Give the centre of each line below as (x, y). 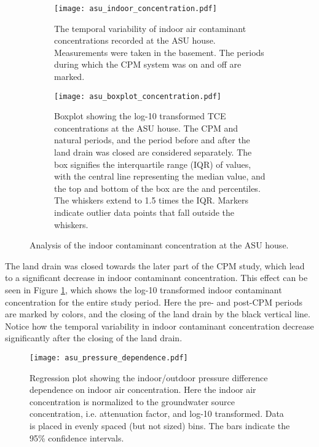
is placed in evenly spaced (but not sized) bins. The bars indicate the (160, 425)
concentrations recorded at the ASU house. (135, 40)
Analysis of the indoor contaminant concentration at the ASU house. (159, 245)
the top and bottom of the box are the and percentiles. (157, 188)
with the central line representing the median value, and (160, 176)
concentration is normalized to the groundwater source (132, 401)
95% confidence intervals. (77, 437)
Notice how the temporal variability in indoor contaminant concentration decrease (159, 326)
